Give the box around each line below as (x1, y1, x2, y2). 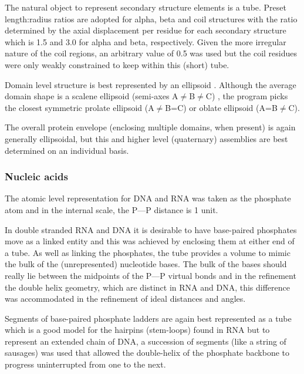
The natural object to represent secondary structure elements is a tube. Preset (5, 1, 287, 13)
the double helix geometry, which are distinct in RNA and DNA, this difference (5, 281, 290, 293)
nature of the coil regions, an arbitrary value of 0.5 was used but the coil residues (5, 47, 298, 59)
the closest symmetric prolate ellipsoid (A (5, 101, 154, 113)
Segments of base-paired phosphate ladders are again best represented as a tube (5, 312, 292, 324)
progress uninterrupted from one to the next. (5, 358, 166, 370)
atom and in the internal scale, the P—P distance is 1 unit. (5, 203, 218, 215)
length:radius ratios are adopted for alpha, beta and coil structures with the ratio (5, 12, 298, 25)
